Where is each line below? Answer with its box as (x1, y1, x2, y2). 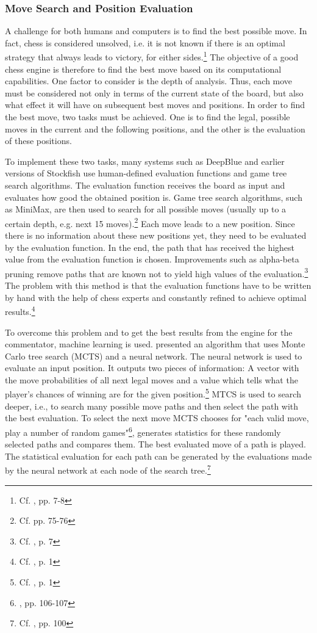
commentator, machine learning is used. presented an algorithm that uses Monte (5, 338, 305, 350)
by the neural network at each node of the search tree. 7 (5, 462, 211, 476)
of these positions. (5, 134, 72, 147)
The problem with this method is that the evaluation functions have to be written (5, 279, 312, 292)
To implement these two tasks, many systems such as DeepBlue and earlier (5, 154, 285, 167)
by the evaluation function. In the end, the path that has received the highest (5, 241, 295, 253)
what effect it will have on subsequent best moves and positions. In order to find (5, 98, 305, 111)
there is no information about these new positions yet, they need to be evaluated (5, 229, 307, 242)
